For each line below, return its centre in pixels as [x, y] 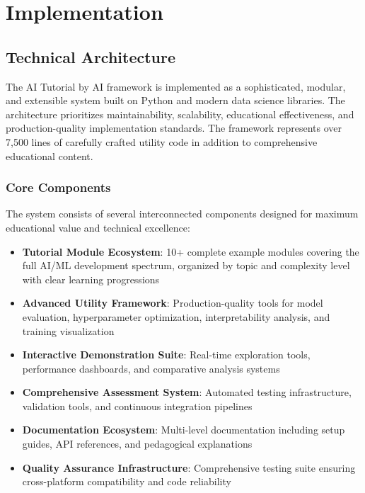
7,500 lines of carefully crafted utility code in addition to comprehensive [162, 141]
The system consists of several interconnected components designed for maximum [182, 214]
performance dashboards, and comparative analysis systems [151, 368]
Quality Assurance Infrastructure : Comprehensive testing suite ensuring [189, 467]
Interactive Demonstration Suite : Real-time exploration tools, [166, 355]
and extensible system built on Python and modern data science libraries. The [175, 100]
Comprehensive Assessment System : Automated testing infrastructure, [187, 392]
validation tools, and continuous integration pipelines [137, 406]
